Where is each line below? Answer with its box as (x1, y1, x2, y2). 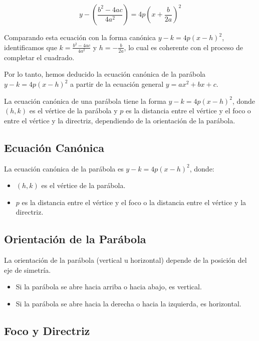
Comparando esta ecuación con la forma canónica (4, 32, 156, 42)
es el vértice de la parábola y (29, 105, 118, 116)
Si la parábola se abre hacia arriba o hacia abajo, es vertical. (16, 281, 202, 292)
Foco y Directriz (4, 322, 90, 338)
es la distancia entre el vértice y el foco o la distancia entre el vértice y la (22, 197, 246, 207)
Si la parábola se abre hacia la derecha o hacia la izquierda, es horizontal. (16, 298, 241, 308)
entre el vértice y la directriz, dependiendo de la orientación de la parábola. (4, 115, 235, 125)
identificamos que (4, 42, 57, 52)
